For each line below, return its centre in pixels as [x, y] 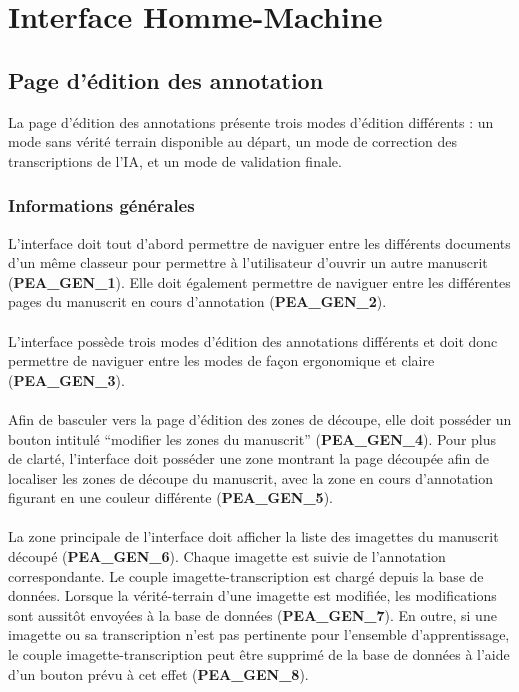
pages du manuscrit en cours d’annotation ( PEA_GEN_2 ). [197, 301]
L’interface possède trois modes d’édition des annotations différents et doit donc [253, 340]
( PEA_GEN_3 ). [66, 379]
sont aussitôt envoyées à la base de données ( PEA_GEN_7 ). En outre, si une [252, 614]
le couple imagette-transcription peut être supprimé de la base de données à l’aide [259, 654]
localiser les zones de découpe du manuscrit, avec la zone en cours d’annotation [251, 477]
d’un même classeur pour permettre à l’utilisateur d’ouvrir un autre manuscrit [248, 262]
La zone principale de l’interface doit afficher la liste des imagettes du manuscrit [253, 536]
